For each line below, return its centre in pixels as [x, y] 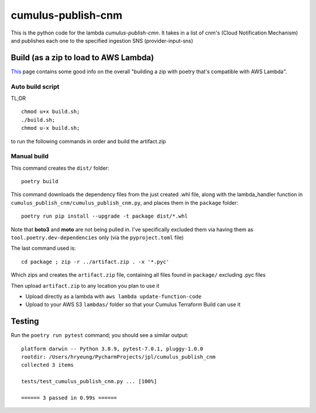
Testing [25, 321]
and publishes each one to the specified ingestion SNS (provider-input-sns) [102, 40]
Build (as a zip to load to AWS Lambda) [83, 58]
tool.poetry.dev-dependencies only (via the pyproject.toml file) [97, 238]
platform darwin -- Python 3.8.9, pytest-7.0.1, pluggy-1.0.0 [112, 349]
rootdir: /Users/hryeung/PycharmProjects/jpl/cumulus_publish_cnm [118, 357]
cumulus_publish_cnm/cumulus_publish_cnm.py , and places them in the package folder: [125, 202]
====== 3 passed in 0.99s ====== [69, 398]
